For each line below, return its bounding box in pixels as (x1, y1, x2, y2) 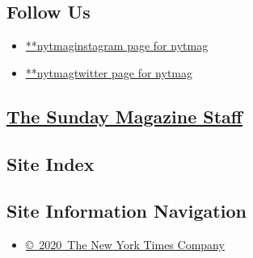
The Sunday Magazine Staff (6, 103, 242, 128)
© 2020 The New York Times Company (25, 236, 225, 253)
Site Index (6, 151, 95, 176)
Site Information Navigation (6, 198, 247, 223)
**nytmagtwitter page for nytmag (25, 64, 192, 81)
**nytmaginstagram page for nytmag (25, 37, 209, 54)
